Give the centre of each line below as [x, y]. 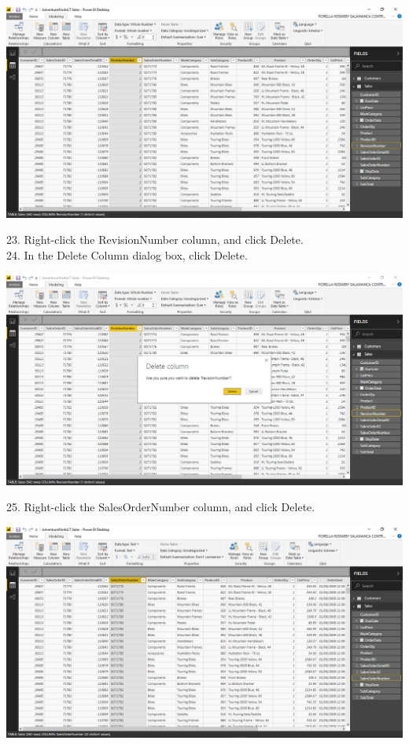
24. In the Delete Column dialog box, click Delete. [127, 254]
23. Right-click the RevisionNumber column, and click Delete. [155, 239]
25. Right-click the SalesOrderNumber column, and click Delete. [161, 507]
